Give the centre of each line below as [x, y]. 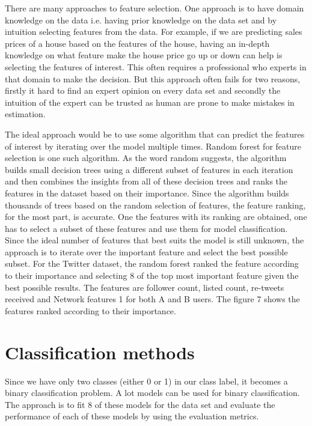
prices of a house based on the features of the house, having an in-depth [137, 43]
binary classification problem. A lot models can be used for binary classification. [152, 393]
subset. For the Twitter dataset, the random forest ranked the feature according [152, 263]
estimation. [25, 114]
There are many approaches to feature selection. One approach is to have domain [154, 8]
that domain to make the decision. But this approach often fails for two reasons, [153, 78]
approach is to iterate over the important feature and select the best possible [146, 251]
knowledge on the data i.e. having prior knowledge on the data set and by [141, 20]
